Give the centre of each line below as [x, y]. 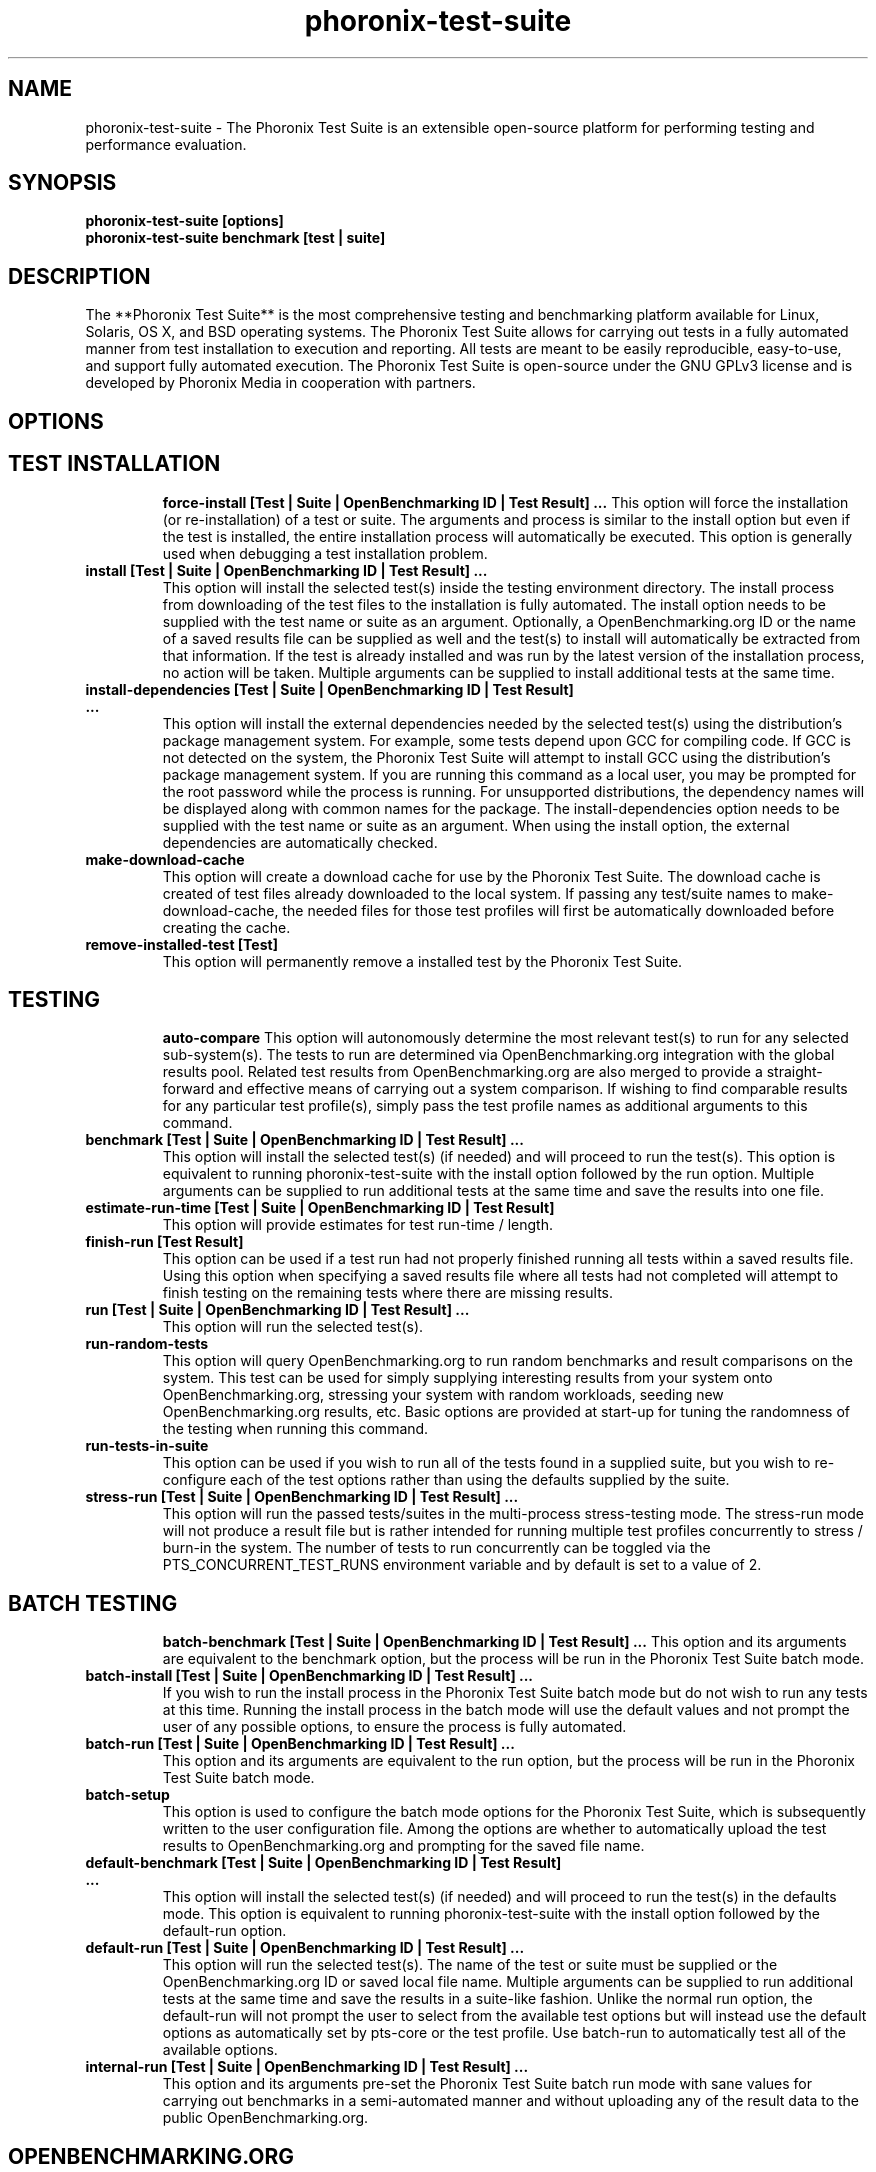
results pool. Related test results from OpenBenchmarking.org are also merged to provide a [462, 1072]
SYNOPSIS [62, 183]
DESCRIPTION [79, 276]
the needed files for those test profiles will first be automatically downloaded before [558, 910]
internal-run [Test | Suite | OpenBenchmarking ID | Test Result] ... [307, 2067]
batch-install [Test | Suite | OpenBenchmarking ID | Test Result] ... [309, 1676]
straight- [794, 1072]
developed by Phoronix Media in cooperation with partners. [280, 383]
